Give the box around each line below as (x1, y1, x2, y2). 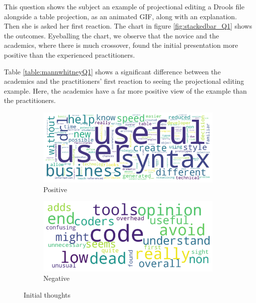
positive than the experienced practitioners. (4, 49, 135, 60)
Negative (43, 273, 70, 283)
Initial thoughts (24, 289, 70, 300)
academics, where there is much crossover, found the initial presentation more (4, 40, 238, 50)
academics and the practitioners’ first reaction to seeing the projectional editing (4, 76, 244, 86)
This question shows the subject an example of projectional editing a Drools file (4, 1, 245, 11)
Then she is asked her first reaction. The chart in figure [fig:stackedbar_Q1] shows (4, 21, 252, 31)
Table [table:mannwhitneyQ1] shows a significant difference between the (4, 66, 221, 76)
